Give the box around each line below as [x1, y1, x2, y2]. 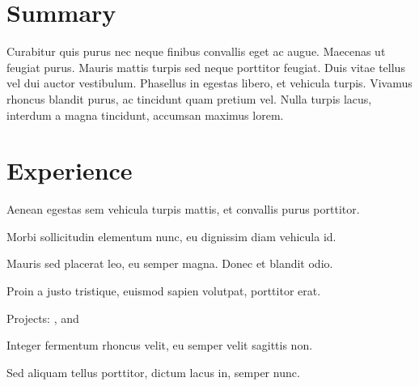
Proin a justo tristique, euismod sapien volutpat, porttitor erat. [6, 282, 321, 299]
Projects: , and [6, 309, 79, 326]
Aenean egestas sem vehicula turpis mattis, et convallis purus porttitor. [6, 201, 360, 218]
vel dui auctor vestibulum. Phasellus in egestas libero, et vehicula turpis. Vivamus [6, 74, 413, 91]
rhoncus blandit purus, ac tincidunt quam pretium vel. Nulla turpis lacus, [6, 90, 372, 107]
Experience [6, 154, 133, 187]
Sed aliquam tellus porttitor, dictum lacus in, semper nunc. [6, 363, 300, 380]
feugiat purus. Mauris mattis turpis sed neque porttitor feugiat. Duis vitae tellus [6, 58, 405, 75]
